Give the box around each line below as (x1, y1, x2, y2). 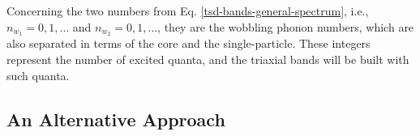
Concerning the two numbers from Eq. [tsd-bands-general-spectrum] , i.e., (6, 2, 369, 19)
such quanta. (6, 66, 70, 83)
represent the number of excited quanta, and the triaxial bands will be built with (6, 51, 409, 68)
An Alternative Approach (6, 106, 225, 131)
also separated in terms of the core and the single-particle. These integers (6, 35, 371, 52)
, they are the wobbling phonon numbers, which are (157, 18, 414, 35)
